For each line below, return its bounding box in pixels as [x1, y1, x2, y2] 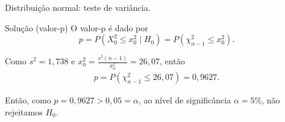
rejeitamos [5, 105, 43, 118]
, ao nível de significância [138, 94, 231, 106]
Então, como [5, 94, 51, 106]
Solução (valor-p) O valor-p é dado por [5, 21, 148, 34]
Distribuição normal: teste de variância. [5, 1, 151, 13]
